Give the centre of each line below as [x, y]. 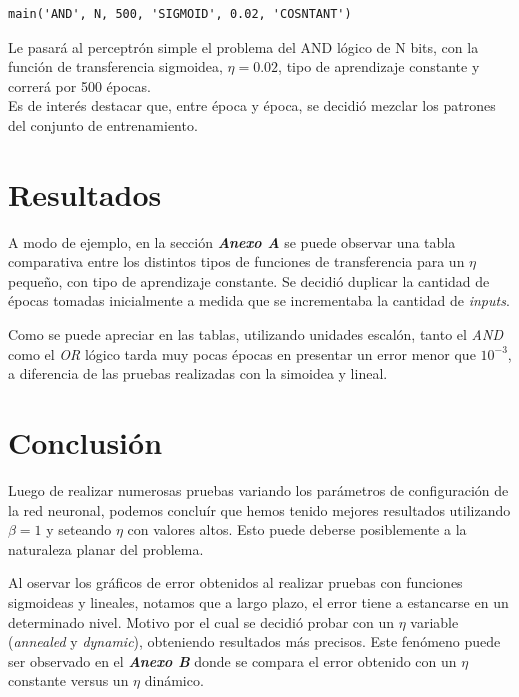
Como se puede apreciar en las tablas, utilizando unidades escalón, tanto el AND [255, 334]
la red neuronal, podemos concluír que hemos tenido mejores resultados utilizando [259, 509]
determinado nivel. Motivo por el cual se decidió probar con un [201, 621]
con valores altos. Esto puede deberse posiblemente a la [297, 529]
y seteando [79, 529]
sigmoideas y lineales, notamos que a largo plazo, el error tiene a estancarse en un [258, 601]
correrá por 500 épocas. [79, 85]
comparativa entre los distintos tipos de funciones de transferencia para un [236, 261]
